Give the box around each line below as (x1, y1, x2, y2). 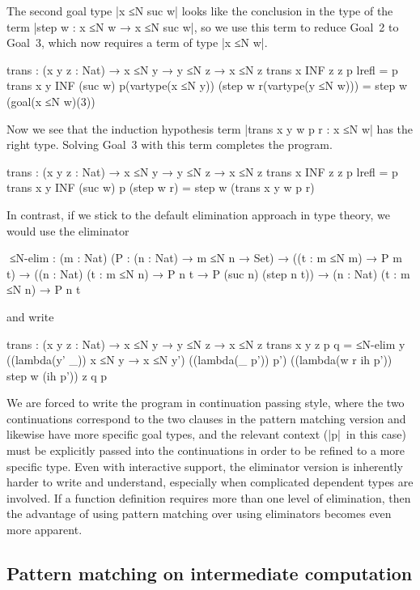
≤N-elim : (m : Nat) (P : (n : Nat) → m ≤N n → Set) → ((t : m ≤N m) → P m (6, 249, 402, 266)
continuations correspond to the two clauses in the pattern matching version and (6, 410, 406, 427)
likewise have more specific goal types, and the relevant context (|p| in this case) (6, 426, 406, 443)
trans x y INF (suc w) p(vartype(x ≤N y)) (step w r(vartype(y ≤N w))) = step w (6, 77, 408, 94)
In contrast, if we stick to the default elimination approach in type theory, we (6, 206, 390, 223)
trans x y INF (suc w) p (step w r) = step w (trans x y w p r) (6, 179, 315, 196)
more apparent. (6, 521, 83, 538)
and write (6, 308, 54, 325)
